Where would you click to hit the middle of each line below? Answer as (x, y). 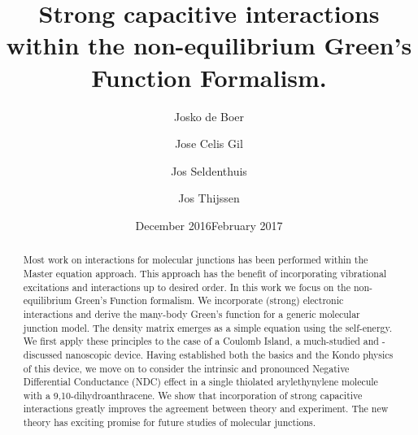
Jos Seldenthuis (209, 170)
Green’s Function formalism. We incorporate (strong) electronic (209, 300)
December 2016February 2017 (209, 225)
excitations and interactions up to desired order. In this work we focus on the (187, 287)
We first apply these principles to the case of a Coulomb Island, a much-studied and (201, 341)
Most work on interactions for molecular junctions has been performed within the (196, 260)
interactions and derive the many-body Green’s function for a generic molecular (192, 313)
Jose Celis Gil (209, 144)
